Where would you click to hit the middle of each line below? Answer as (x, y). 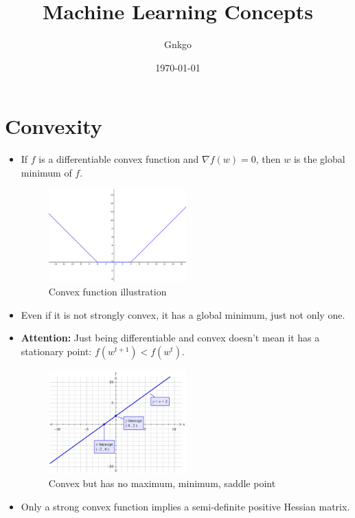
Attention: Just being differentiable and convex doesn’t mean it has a (170, 338)
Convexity (54, 126)
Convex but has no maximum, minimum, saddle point (162, 483)
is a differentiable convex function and (119, 159)
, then (268, 159)
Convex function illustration (107, 292)
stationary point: (56, 351)
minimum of (46, 172)
